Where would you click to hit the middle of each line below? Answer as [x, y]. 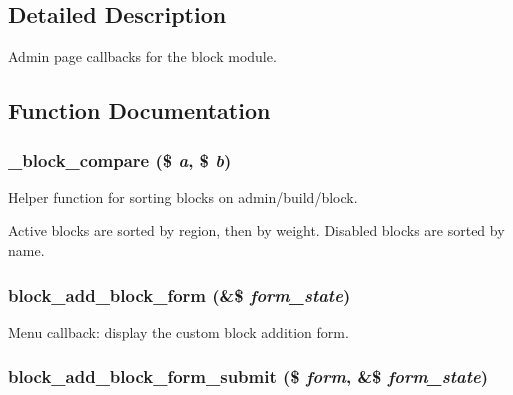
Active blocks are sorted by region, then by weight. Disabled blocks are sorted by [256, 230]
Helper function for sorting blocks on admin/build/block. [183, 196]
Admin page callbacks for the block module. [142, 56]
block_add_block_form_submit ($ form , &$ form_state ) [248, 376]
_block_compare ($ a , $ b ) [120, 159]
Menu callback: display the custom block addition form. [178, 331]
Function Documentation [139, 110]
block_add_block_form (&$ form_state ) [179, 294]
